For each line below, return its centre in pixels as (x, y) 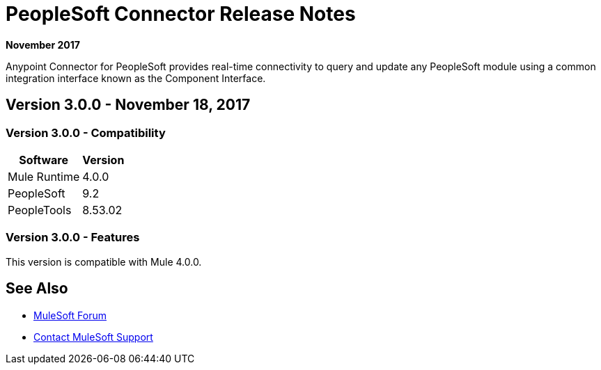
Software (44, 160)
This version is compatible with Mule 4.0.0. (104, 262)
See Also (37, 289)
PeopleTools (40, 210)
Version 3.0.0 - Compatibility (86, 132)
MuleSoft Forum (70, 315)
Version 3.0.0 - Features (73, 238)
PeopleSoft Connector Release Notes (181, 14)
